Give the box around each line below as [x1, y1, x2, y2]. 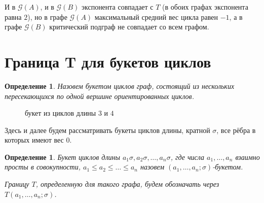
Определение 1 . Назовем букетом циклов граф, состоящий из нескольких [5, 80, 235, 91]
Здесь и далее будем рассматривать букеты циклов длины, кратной [5, 124, 210, 135]
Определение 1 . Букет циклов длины [5, 151, 120, 162]
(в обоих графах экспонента [162, 2, 248, 12]
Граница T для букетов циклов [5, 51, 211, 72]
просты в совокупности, [5, 161, 81, 172]
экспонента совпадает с [81, 2, 154, 12]
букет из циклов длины [25, 108, 96, 118]
